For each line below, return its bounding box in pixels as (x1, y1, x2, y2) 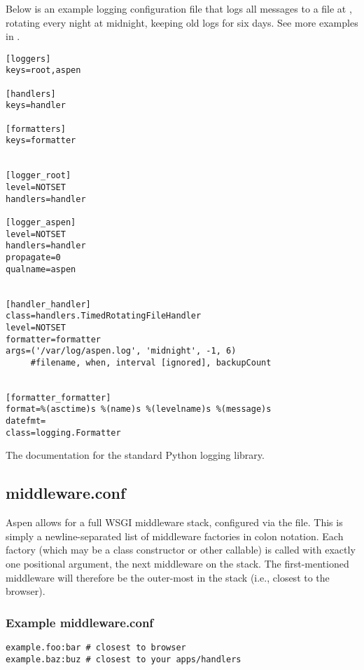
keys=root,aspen (6, 65, 81, 76)
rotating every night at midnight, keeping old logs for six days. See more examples (6, 15, 358, 29)
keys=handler (6, 100, 66, 111)
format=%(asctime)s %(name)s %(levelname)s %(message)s (6, 404, 272, 415)
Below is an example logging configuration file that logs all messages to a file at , (6, 1, 352, 15)
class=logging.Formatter (6, 427, 121, 438)
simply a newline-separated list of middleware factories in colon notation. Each (6, 528, 344, 543)
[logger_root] (6, 170, 71, 181)
